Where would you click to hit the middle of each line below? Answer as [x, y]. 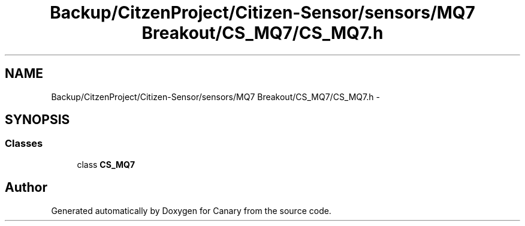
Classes [24, 144]
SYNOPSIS [37, 120]
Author [26, 188]
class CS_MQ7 [106, 164]
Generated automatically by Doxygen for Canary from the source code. [191, 210]
